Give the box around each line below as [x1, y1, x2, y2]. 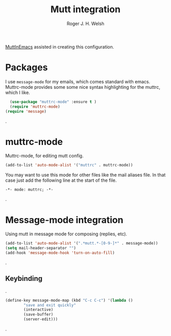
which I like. [5, 89, 31, 95]
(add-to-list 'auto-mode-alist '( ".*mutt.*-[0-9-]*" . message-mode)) [5, 241, 158, 246]
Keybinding [5, 274, 43, 283]
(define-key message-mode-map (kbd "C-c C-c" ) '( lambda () [5, 298, 133, 303]
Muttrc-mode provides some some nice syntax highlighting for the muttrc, [5, 84, 160, 90]
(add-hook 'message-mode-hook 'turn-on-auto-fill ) [5, 250, 115, 255]
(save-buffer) [23, 312, 53, 317]
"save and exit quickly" [23, 302, 76, 307]
